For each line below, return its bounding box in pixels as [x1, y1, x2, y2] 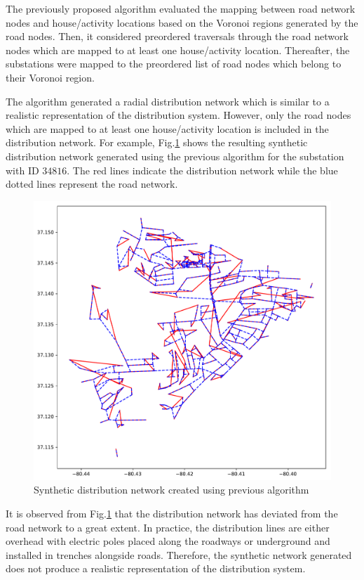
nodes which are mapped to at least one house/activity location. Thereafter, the [6, 42, 350, 57]
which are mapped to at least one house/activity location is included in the [6, 121, 329, 136]
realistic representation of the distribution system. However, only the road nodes [6, 108, 351, 122]
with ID [6, 162, 39, 177]
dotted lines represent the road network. [6, 176, 178, 191]
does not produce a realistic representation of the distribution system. [6, 561, 306, 576]
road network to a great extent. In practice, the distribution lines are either [6, 520, 330, 534]
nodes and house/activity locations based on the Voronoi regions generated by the [6, 15, 358, 30]
